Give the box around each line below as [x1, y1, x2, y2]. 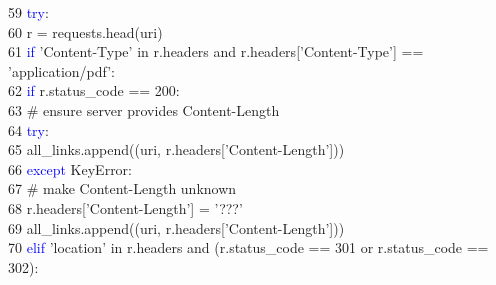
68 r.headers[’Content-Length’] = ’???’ [8, 197, 243, 218]
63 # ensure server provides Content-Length [8, 99, 280, 120]
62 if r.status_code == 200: [8, 80, 180, 101]
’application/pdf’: [8, 60, 116, 81]
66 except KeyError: [8, 158, 133, 179]
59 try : [8, 2, 49, 22]
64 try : [8, 119, 49, 140]
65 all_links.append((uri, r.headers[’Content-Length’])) [8, 139, 345, 160]
